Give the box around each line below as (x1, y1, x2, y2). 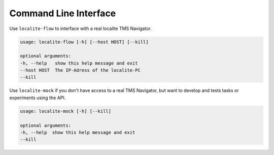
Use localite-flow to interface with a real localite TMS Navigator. (9, 25, 152, 32)
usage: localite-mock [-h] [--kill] (20, 108, 112, 114)
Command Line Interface (9, 8, 116, 19)
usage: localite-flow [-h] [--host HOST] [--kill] (20, 39, 149, 45)
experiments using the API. (9, 95, 66, 101)
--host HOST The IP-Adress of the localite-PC (20, 68, 141, 73)
